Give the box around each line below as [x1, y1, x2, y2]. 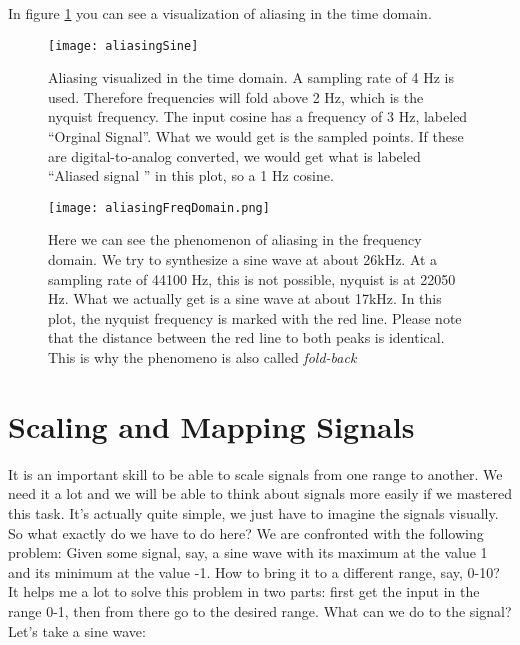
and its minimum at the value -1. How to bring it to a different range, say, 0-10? [8, 561, 500, 582]
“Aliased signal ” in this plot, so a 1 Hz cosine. [48, 165, 334, 186]
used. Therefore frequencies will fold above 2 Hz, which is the [48, 86, 424, 107]
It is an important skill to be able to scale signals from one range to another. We [8, 463, 503, 484]
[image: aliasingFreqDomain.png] [48, 200, 270, 215]
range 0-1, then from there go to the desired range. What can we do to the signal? [8, 600, 512, 621]
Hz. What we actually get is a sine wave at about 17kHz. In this [48, 288, 442, 309]
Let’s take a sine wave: [8, 620, 146, 641]
